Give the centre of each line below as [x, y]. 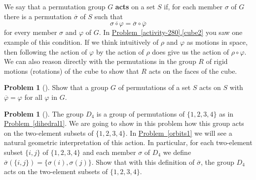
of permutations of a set [154, 87]
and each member [109, 152]
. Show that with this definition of [143, 162]
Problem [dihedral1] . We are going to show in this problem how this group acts [124, 123]
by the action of [120, 51]
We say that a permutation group [55, 6]
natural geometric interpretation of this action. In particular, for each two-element [128, 142]
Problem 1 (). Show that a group [56, 87]
